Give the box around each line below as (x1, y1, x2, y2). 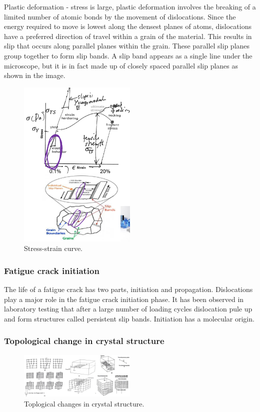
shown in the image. (4, 70, 65, 80)
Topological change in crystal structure (4, 334, 164, 347)
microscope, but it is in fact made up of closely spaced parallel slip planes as (4, 60, 238, 70)
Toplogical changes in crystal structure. (24, 398, 144, 408)
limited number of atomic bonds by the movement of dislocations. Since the (4, 11, 236, 21)
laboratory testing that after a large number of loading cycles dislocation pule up (4, 303, 252, 314)
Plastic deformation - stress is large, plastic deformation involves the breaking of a (4, 1, 256, 11)
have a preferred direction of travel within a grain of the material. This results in (4, 30, 252, 41)
